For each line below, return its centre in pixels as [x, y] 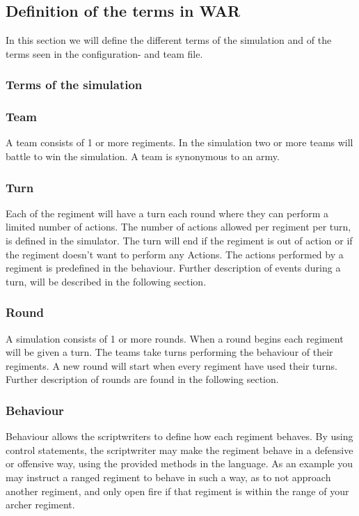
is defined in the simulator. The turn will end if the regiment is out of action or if [179, 241]
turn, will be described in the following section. [106, 281]
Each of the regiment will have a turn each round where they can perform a [167, 213]
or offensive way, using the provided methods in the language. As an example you [179, 463]
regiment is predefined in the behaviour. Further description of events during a [173, 268]
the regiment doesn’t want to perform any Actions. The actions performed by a [175, 254]
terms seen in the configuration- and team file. [104, 53]
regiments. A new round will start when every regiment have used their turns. [171, 365]
